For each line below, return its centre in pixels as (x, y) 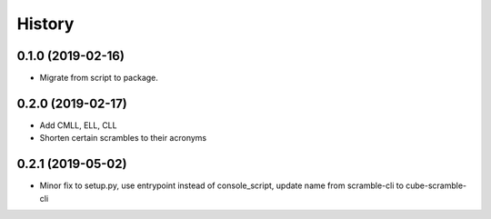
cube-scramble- (436, 185)
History (45, 24)
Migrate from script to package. (99, 78)
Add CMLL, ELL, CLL (78, 125)
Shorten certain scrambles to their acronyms (123, 138)
